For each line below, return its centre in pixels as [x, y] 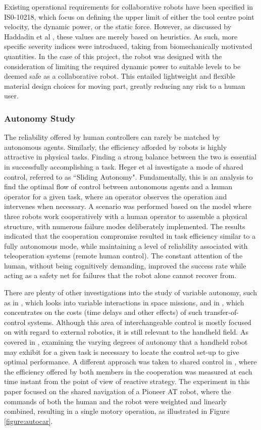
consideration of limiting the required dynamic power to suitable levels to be [122, 66]
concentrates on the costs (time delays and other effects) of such [103, 312]
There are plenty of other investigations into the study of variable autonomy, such [130, 292]
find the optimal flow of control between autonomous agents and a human [118, 186]
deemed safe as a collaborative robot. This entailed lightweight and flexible [120, 76]
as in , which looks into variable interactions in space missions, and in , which [124, 302]
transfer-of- [222, 312]
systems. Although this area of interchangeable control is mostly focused [140, 322]
